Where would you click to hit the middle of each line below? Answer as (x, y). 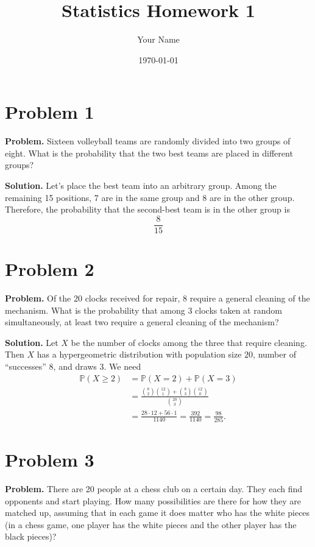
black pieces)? (31, 536)
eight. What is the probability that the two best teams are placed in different (149, 153)
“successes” (26, 366)
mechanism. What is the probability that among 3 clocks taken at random (143, 310)
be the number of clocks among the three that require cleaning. (189, 342)
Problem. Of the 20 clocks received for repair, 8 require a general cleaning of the (157, 298)
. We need (122, 366)
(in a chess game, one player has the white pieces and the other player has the (151, 524)
